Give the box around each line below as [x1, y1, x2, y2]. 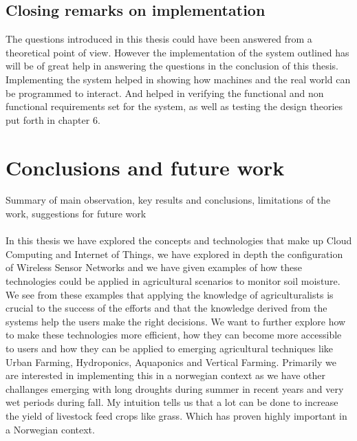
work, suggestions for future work [6, 206, 147, 221]
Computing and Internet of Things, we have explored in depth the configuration [6, 246, 343, 261]
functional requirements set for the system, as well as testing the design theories [6, 99, 343, 114]
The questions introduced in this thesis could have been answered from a [6, 32, 312, 46]
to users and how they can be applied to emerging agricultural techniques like [6, 341, 333, 356]
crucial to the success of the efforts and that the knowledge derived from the [6, 301, 327, 315]
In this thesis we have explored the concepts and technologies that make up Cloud [6, 233, 352, 248]
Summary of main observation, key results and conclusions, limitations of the [6, 193, 331, 207]
